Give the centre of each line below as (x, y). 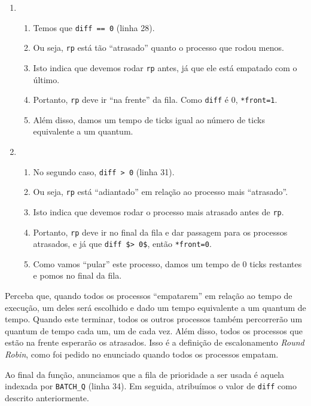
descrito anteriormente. (47, 397)
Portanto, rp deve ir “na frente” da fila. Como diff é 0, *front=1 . (155, 100)
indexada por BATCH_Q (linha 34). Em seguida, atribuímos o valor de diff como (151, 386)
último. (46, 79)
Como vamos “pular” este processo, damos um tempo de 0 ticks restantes (167, 263)
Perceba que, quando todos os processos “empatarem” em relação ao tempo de (149, 296)
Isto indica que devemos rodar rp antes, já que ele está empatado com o (165, 67)
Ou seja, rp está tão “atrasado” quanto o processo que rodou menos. (158, 48)
